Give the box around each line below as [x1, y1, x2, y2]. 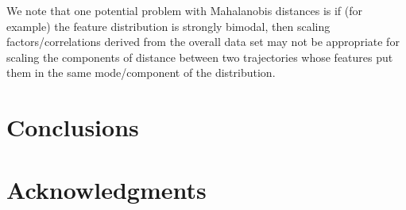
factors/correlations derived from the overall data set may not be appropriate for [6, 33, 400, 50]
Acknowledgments [6, 173, 207, 205]
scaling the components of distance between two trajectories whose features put [6, 48, 393, 65]
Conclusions [6, 111, 139, 143]
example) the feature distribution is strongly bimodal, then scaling [6, 17, 331, 34]
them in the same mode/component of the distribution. [6, 64, 276, 81]
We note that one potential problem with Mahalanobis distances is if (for [6, 2, 363, 18]
